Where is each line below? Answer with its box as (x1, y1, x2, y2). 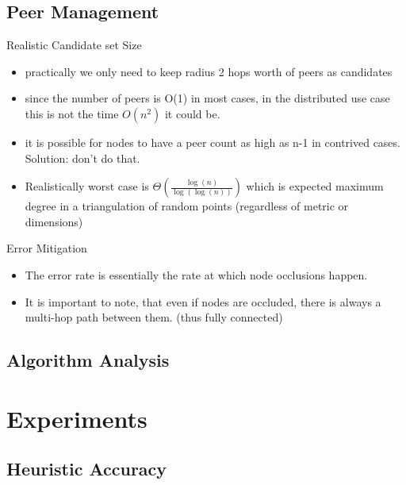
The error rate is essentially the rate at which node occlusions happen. (25, 266, 368, 283)
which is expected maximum (246, 178, 384, 194)
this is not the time (25, 105, 119, 121)
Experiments (6, 402, 147, 434)
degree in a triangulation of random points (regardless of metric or (25, 198, 349, 214)
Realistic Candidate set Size (6, 37, 142, 53)
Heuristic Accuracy (6, 456, 167, 481)
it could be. (164, 105, 220, 121)
